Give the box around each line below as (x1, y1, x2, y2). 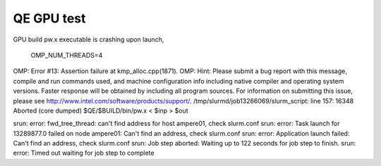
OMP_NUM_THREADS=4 (30, 51, 103, 59)
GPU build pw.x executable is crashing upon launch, (13, 35, 164, 44)
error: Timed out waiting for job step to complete (13, 148, 155, 158)
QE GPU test (13, 11, 86, 26)
